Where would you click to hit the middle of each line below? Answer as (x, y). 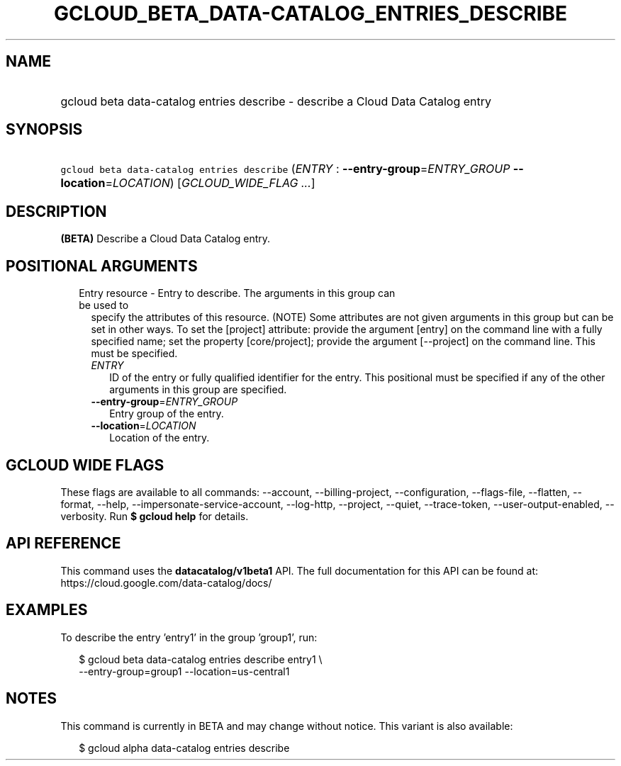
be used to (104, 305)
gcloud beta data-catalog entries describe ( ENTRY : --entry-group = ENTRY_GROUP (285, 169)
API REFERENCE (63, 543)
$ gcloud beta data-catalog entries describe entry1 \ (201, 659)
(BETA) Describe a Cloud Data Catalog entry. (166, 239)
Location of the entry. (160, 438)
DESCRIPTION (56, 211)
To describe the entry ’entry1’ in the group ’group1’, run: (189, 637)
